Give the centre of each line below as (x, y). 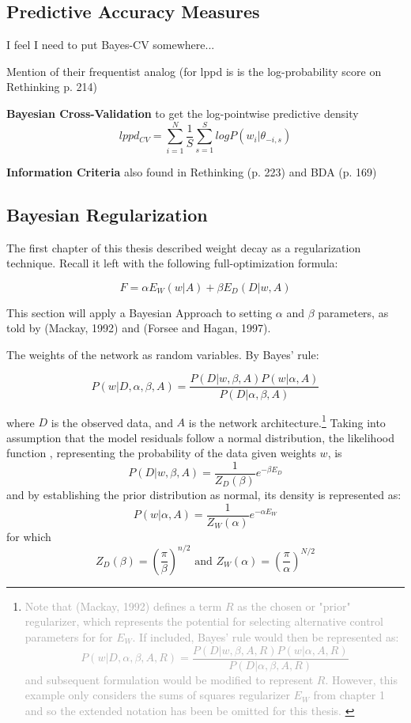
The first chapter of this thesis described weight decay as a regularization (184, 247)
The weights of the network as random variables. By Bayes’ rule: (163, 354)
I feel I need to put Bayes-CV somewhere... (111, 45)
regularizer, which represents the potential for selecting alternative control (204, 621)
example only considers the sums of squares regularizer (157, 695)
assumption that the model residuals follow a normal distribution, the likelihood (200, 437)
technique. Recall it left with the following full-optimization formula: (172, 263)
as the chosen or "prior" (294, 606)
